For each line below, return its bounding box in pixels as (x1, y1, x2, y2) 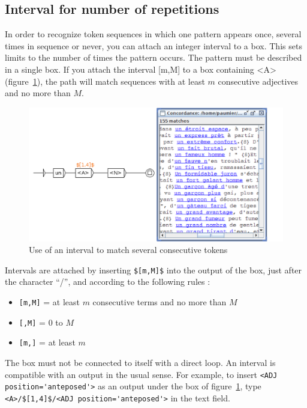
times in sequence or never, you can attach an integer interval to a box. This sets (5, 39, 302, 52)
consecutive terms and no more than (92, 295, 227, 308)
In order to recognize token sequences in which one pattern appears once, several (5, 28, 302, 40)
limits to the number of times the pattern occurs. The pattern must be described (5, 51, 302, 64)
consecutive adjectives (218, 75, 299, 87)
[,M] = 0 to (19, 315, 63, 328)
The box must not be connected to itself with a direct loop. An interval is (5, 356, 276, 368)
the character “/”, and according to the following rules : (5, 275, 210, 288)
